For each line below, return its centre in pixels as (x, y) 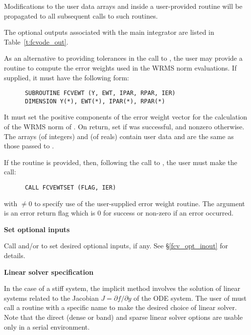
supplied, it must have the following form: (67, 77)
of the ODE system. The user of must (190, 298)
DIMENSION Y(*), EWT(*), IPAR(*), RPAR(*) (95, 101)
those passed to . (29, 146)
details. (15, 255)
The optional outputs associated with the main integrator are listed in (109, 32)
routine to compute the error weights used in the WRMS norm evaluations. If (120, 67)
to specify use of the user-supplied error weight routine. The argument (140, 203)
